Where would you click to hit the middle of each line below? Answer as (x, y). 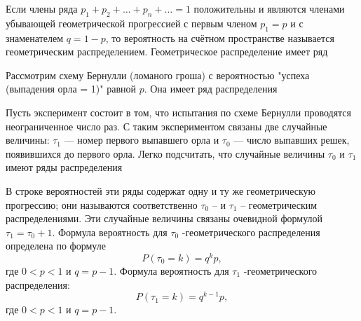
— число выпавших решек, (292, 140)
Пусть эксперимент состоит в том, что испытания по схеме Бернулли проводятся (179, 112)
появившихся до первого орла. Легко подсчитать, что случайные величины (165, 153)
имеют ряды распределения (64, 167)
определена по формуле (56, 246)
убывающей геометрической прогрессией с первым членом (131, 23)
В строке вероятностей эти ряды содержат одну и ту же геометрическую (161, 190)
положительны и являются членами (269, 8)
